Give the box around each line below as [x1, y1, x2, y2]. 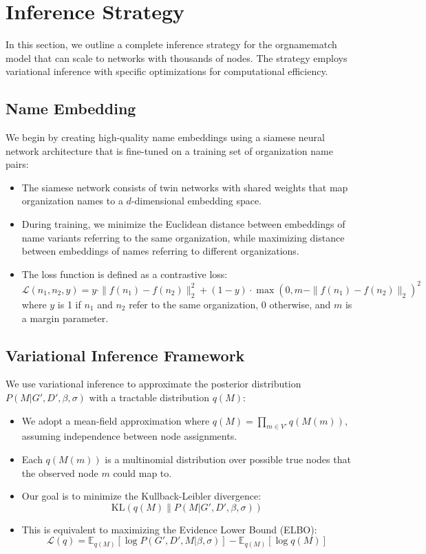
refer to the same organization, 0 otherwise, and [129, 297, 331, 311]
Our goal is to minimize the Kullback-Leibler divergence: [21, 489, 262, 503]
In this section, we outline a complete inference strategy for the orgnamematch [6, 37, 337, 52]
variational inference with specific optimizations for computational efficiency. [6, 64, 328, 78]
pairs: [6, 157, 29, 171]
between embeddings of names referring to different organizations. [21, 244, 299, 258]
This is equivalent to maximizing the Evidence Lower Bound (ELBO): [21, 522, 317, 536]
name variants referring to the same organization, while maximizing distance [21, 230, 345, 244]
